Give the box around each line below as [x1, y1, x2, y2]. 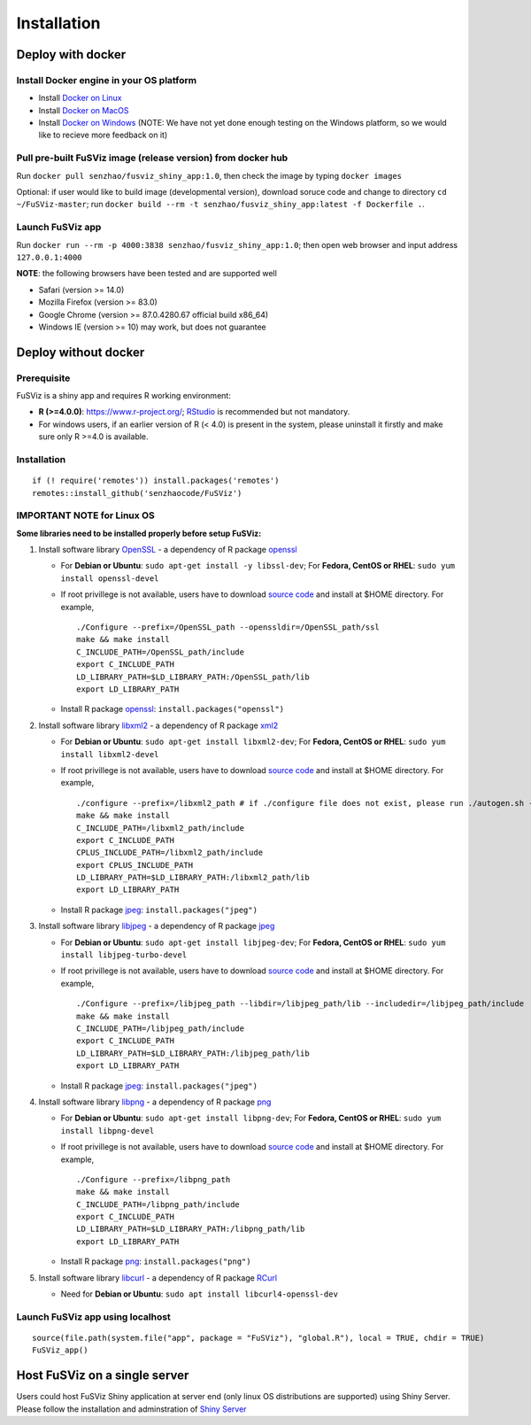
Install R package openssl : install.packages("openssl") [60, 704, 285, 715]
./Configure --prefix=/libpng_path [76, 1174, 231, 1184]
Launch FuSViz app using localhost [16, 1311, 172, 1323]
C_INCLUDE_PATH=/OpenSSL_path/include [76, 647, 245, 657]
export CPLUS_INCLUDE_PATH [76, 860, 194, 870]
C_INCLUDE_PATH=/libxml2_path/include [76, 823, 245, 833]
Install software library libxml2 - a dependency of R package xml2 [38, 720, 279, 731]
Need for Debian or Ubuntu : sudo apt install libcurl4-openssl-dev [60, 1289, 338, 1299]
